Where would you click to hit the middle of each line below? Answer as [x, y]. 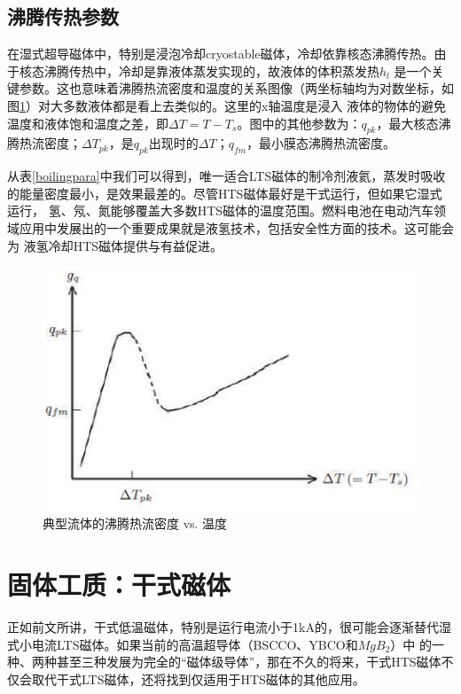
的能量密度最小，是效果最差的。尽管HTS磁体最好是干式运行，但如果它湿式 [225, 193]
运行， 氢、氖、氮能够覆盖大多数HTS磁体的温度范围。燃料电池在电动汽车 [221, 211]
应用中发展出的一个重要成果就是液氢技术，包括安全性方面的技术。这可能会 [236, 227]
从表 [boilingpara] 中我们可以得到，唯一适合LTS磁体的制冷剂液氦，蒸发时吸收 [227, 176]
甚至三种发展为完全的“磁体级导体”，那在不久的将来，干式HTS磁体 [249, 662]
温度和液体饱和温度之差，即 [88, 123]
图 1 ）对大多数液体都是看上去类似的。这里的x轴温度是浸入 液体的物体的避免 [227, 105]
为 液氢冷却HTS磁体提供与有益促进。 [115, 245]
